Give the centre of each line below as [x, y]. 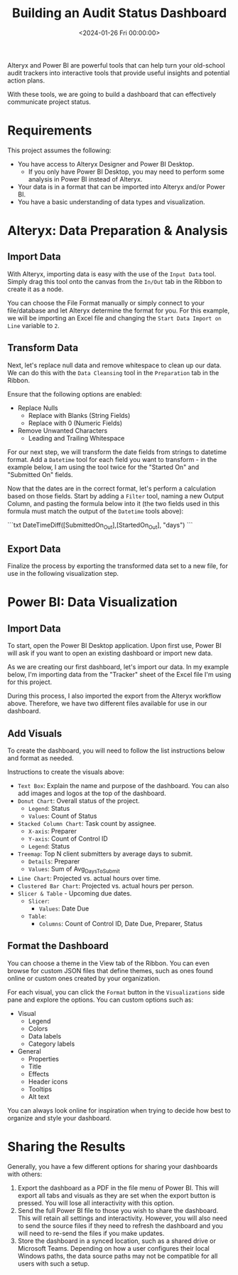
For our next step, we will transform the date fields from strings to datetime [117, 452]
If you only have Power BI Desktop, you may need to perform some [126, 172]
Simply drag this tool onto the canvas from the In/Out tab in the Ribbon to [115, 281]
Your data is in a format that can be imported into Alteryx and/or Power [121, 187]
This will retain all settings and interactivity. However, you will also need [122, 1218]
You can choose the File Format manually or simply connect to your [106, 303]
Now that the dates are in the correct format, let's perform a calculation [112, 488]
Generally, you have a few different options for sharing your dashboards [113, 1166]
